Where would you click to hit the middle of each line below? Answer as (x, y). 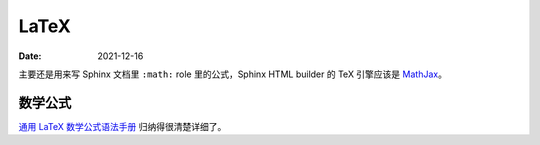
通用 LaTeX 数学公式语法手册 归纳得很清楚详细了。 (122, 126)
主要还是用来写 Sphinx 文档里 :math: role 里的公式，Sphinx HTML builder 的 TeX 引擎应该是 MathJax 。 (232, 74)
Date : (30, 56)
